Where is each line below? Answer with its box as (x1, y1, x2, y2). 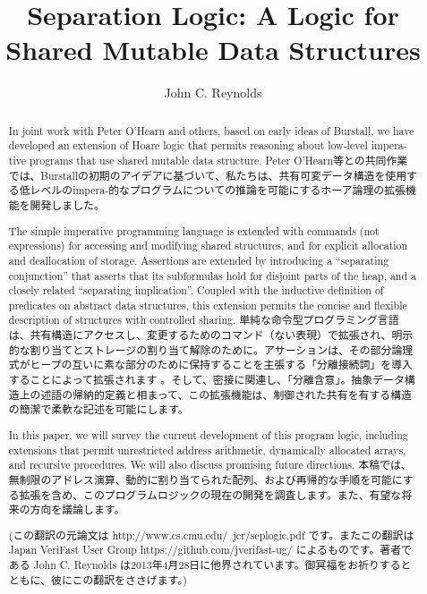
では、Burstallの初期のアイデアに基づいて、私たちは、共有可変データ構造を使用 (8, 167, 407, 182)
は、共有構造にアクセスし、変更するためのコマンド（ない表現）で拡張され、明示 (8, 327, 414, 343)
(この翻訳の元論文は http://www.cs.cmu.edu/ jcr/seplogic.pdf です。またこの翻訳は (8, 527, 414, 542)
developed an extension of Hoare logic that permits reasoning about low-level (8, 138, 368, 153)
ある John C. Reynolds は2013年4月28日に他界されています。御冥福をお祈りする (8, 557, 401, 573)
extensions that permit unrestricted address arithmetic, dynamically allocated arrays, (8, 442, 406, 457)
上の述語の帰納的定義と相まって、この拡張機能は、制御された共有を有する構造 (19, 386, 412, 402)
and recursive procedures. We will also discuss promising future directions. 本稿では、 (8, 457, 412, 472)
